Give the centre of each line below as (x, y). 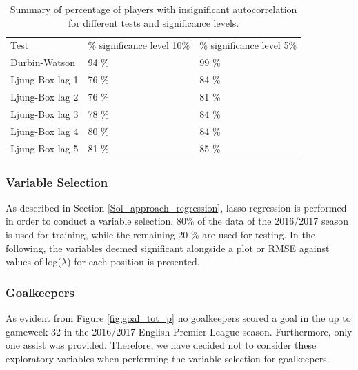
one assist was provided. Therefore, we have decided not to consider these (161, 345)
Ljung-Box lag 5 (44, 148)
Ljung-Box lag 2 (44, 96)
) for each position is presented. (133, 261)
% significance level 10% (139, 45)
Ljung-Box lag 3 (44, 113)
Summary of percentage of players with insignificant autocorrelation (153, 9)
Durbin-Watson (43, 62)
